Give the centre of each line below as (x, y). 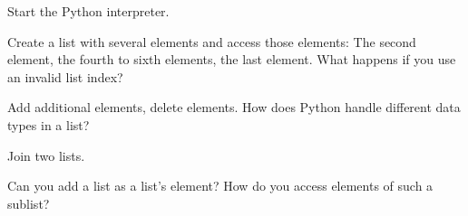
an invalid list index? (65, 76)
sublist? (29, 203)
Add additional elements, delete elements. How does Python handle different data (234, 107)
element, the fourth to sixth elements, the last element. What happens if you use (232, 59)
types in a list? (49, 124)
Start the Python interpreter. (88, 11)
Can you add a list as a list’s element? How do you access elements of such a (220, 186)
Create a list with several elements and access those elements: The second (212, 41)
